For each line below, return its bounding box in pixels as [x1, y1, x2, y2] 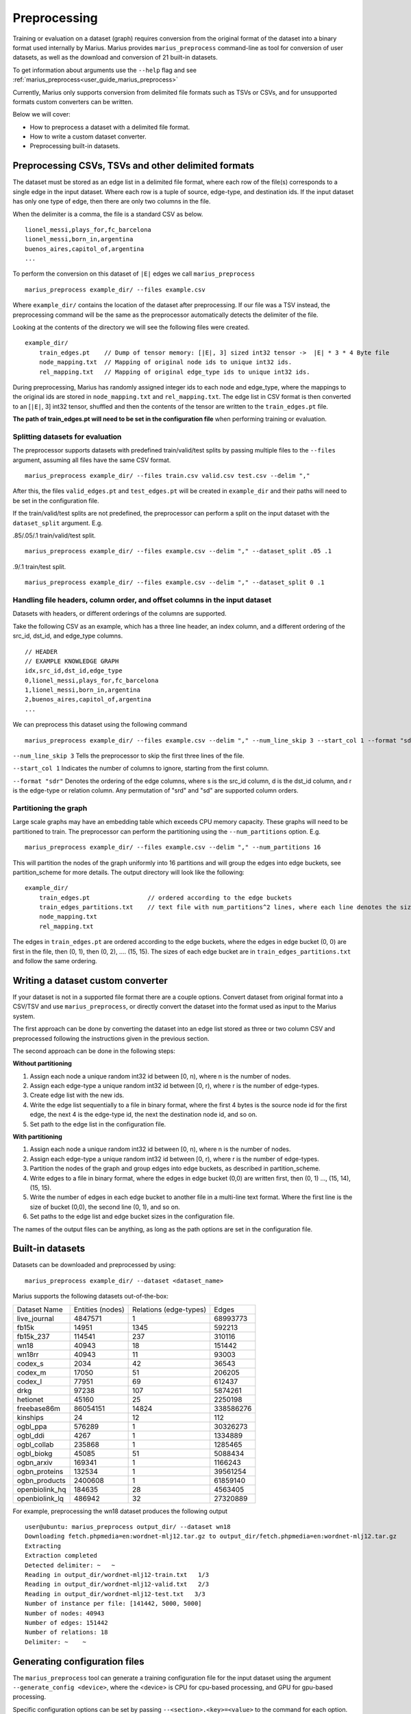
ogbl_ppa [16, 1421, 47, 1431]
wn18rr [16, 1349, 39, 1359]
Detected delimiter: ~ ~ [25, 1561, 116, 1569]
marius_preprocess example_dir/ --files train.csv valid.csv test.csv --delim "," [25, 472, 310, 480]
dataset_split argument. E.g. [12, 518, 103, 527]
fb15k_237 [16, 1331, 50, 1341]
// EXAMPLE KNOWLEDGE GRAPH [25, 657, 119, 665]
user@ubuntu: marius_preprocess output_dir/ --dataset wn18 [25, 1523, 231, 1531]
